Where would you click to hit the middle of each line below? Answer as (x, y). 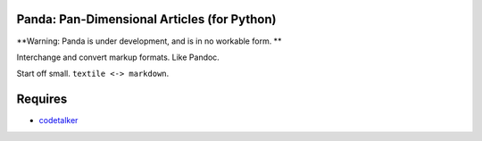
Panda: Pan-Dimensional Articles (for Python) (146, 19)
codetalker (58, 120)
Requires (42, 100)
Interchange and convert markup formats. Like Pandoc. (118, 57)
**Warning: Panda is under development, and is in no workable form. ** (149, 41)
